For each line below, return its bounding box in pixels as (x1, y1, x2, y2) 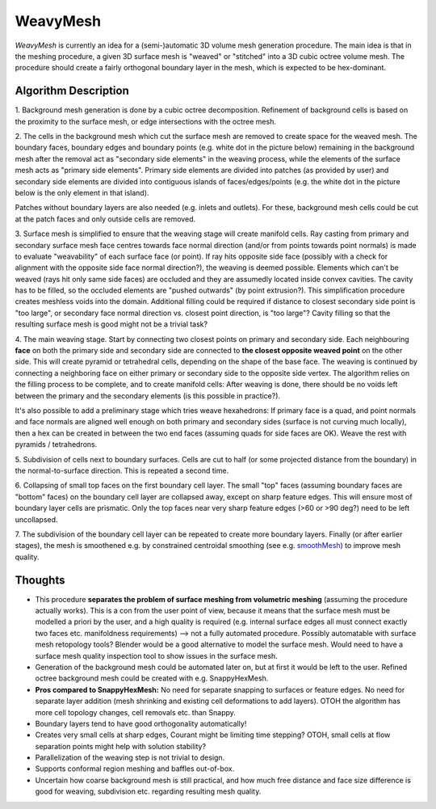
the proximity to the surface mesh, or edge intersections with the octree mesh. (15, 116, 276, 126)
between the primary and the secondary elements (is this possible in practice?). (15, 390, 281, 400)
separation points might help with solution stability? (35, 741, 206, 751)
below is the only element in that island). (15, 188, 149, 197)
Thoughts (15, 573, 65, 587)
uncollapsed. (15, 514, 58, 525)
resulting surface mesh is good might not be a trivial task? (15, 319, 208, 329)
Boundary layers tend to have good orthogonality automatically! (35, 718, 247, 728)
